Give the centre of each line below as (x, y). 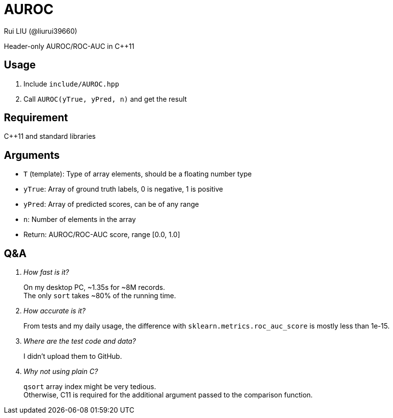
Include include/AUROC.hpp (71, 84)
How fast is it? (46, 272)
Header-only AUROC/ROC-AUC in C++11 (69, 46)
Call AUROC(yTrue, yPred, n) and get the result (105, 99)
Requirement (36, 118)
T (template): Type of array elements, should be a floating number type (138, 174)
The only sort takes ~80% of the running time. (100, 296)
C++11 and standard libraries (50, 136)
